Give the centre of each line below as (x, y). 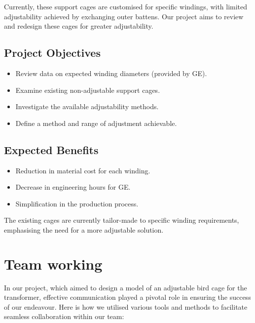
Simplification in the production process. (77, 203)
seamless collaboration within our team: (64, 316)
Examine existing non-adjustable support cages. (88, 90)
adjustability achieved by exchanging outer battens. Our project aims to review (124, 16)
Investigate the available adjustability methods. (87, 106)
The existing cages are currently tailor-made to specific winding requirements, (122, 220)
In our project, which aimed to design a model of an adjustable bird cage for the (126, 287)
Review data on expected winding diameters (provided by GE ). (111, 73)
